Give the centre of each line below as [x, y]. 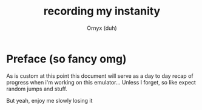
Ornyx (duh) [102, 28]
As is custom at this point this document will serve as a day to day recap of [100, 76]
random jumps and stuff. [37, 89]
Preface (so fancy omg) [66, 59]
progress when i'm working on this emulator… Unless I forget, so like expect [101, 82]
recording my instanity [102, 11]
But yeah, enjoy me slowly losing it [49, 100]
